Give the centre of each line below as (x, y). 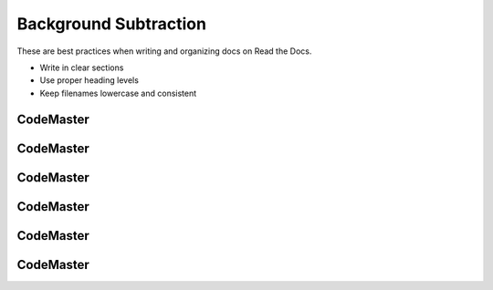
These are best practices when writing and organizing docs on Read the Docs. (164, 51)
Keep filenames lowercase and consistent (118, 93)
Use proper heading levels (89, 80)
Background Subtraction (112, 24)
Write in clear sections (82, 67)
